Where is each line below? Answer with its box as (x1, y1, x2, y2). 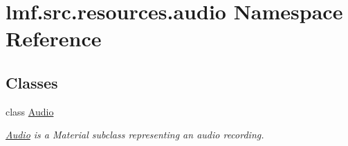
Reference (6, 24, 102, 53)
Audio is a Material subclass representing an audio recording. (6, 127, 264, 142)
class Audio (6, 104, 54, 118)
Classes (6, 71, 58, 93)
